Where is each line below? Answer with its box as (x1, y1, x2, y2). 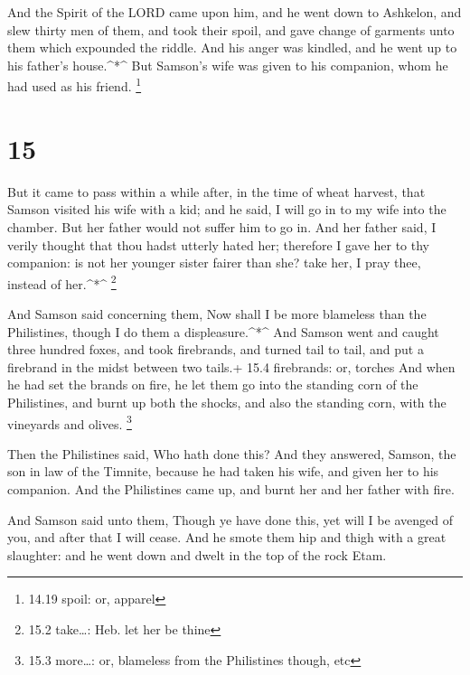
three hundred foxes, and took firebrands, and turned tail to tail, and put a (7, 340, 424, 359)
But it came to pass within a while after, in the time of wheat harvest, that (7, 182, 426, 201)
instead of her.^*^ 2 (7, 271, 117, 293)
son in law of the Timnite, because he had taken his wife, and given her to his (7, 462, 439, 481)
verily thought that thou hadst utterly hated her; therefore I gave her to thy (7, 235, 430, 254)
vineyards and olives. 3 (7, 411, 132, 433)
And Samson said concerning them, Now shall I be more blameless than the (7, 304, 427, 323)
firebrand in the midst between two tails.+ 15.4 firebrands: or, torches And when (7, 357, 456, 376)
